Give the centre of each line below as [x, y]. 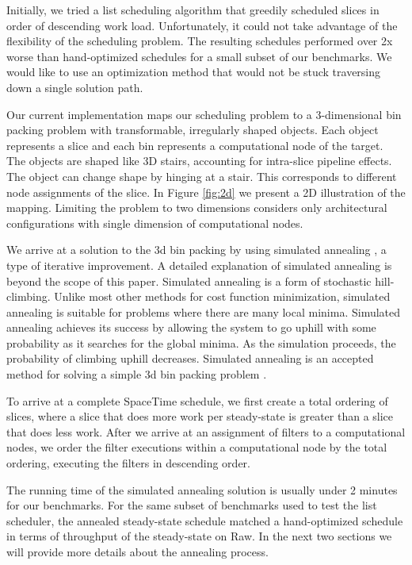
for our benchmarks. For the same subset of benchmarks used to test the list [192, 505]
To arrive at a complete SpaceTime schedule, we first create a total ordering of [197, 400]
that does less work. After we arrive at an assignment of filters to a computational [206, 431]
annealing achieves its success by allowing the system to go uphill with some [191, 327]
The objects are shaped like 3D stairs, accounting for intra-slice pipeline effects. [199, 161]
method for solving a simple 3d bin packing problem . [137, 374]
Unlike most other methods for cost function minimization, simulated [222, 296]
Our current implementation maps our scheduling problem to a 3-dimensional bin [204, 114]
